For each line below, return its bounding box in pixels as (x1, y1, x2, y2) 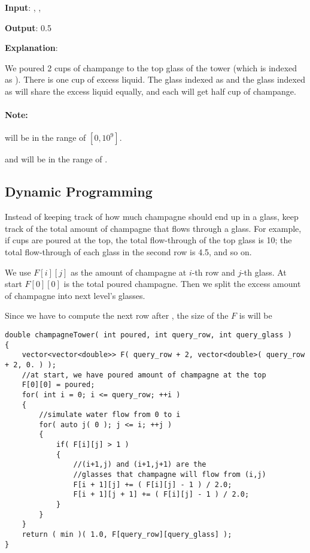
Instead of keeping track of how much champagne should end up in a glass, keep (5, 210, 299, 223)
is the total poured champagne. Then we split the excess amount (63, 277, 301, 290)
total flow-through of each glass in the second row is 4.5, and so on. (5, 245, 252, 258)
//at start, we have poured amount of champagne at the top (22, 370, 266, 379)
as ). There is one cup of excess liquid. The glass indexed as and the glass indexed (5, 73, 305, 86)
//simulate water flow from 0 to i (39, 410, 181, 419)
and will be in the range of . (5, 153, 108, 165)
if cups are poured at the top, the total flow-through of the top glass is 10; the (5, 234, 292, 246)
